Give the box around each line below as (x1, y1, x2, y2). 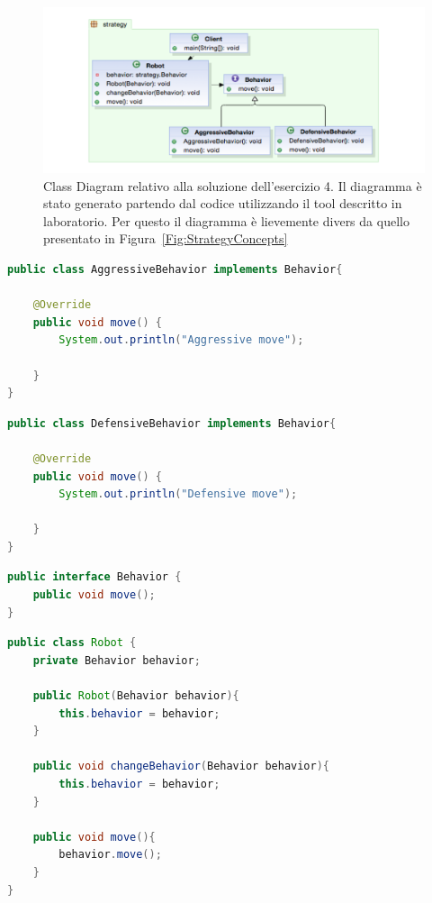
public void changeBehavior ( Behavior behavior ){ (32, 760, 330, 773)
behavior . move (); (58, 848, 162, 862)
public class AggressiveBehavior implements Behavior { (7, 262, 343, 276)
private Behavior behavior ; (32, 653, 201, 667)
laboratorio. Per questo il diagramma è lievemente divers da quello (43, 211, 409, 230)
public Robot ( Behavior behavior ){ (32, 689, 239, 703)
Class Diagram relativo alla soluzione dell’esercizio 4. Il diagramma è (43, 176, 422, 195)
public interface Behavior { (7, 570, 182, 584)
